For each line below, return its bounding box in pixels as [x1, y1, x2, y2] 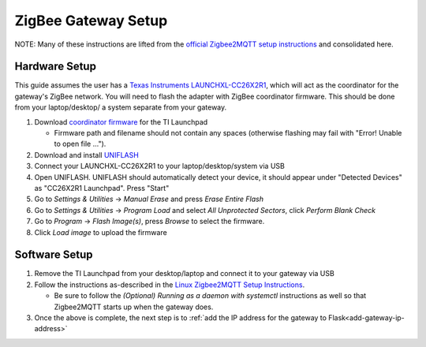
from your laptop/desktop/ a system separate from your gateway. [14, 103, 227, 112]
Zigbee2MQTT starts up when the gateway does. [54, 302, 214, 312]
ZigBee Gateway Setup [14, 12, 168, 29]
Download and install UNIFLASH [34, 150, 140, 159]
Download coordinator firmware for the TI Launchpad [34, 117, 208, 126]
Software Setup [14, 248, 94, 262]
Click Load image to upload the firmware [34, 227, 167, 237]
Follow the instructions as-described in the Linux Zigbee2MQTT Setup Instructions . [34, 280, 305, 289]
